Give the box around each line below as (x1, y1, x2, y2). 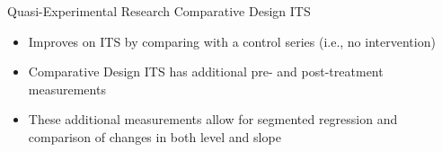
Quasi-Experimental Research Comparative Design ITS (7, 2, 311, 20)
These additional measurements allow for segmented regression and (28, 110, 398, 129)
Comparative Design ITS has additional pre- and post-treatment (28, 62, 384, 81)
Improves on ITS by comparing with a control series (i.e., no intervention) (28, 31, 436, 50)
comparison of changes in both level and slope (28, 127, 281, 146)
